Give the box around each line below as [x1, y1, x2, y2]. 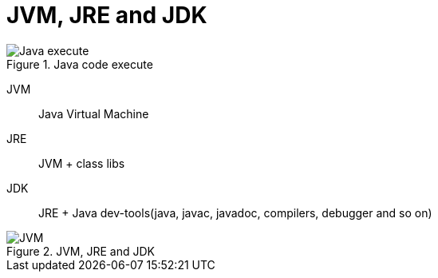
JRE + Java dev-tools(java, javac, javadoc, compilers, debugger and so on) [38, 205, 432, 220]
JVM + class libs [38, 156, 125, 170]
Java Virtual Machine [38, 106, 149, 121]
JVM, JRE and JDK [6, 2, 207, 29]
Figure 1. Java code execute [6, 57, 153, 71]
